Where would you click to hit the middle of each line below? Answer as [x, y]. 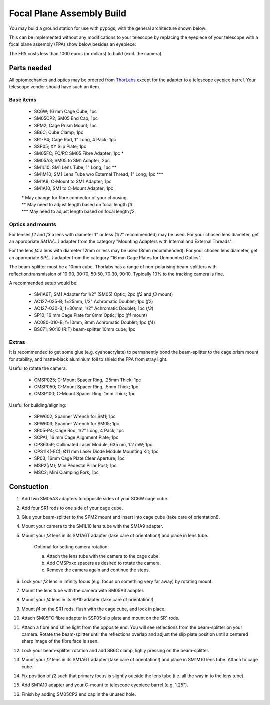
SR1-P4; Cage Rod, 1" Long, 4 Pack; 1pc [75, 139]
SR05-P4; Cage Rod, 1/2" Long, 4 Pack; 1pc [79, 430]
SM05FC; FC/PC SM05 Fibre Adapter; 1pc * [79, 153]
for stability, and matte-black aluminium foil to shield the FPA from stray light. [88, 359]
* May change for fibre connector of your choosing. [75, 197]
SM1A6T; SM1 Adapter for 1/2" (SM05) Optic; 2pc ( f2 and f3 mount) [104, 294]
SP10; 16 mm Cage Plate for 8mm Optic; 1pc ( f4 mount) [91, 315]
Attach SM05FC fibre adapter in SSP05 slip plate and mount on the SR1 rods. [101, 618]
